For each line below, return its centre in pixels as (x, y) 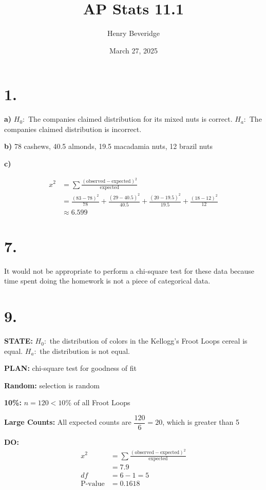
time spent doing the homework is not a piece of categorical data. (107, 281)
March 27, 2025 (134, 50)
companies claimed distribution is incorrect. (73, 129)
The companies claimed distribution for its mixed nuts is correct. (130, 119)
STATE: (18, 341)
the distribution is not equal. (85, 351)
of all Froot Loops (102, 402)
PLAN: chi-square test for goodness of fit (70, 368)
